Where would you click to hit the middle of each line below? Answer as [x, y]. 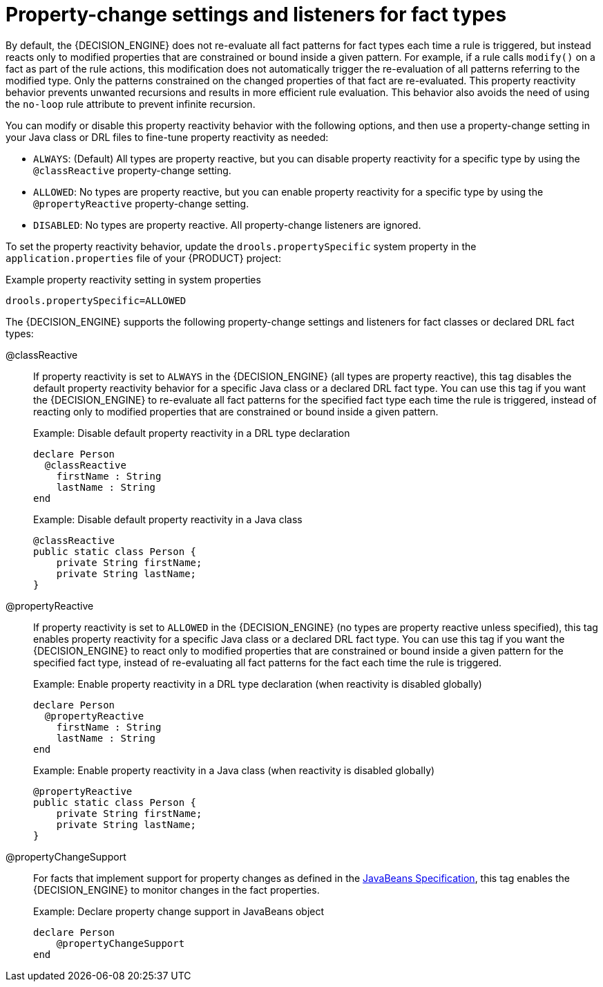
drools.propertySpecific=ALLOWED [96, 300]
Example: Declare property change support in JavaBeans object [179, 911]
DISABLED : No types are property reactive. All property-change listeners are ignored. [227, 225]
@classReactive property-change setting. [132, 170]
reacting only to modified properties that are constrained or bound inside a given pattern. [236, 411]
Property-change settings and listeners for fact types [256, 15]
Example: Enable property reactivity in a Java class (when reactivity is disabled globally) [234, 770]
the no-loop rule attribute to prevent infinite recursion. [131, 104]
